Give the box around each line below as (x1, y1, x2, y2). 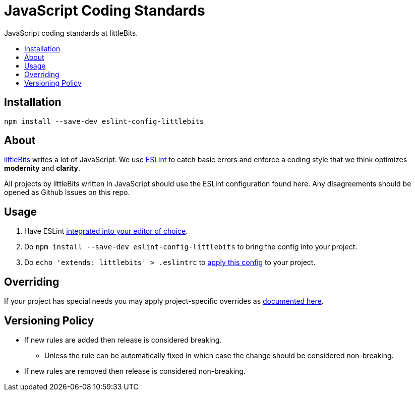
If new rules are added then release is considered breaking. (24, 335, 222, 344)
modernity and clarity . (4, 164, 80, 173)
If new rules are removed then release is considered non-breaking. (24, 366, 246, 375)
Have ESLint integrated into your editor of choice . (24, 227, 188, 236)
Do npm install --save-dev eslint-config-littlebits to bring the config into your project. (24, 242, 358, 251)
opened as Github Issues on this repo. (4, 188, 130, 197)
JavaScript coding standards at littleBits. (4, 28, 138, 37)
